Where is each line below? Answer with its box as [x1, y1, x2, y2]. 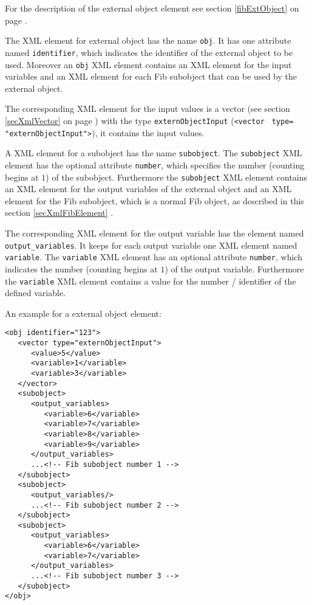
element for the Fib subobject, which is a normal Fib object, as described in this [5, 194, 304, 207]
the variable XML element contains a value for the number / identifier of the [5, 274, 296, 287]
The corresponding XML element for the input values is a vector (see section [5, 102, 290, 115]
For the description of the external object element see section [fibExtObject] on [5, 2, 299, 14]
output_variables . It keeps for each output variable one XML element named [5, 238, 297, 251]
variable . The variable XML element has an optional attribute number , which [5, 251, 302, 263]
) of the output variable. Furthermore [164, 262, 304, 275]
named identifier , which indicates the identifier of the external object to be [5, 46, 293, 58]
